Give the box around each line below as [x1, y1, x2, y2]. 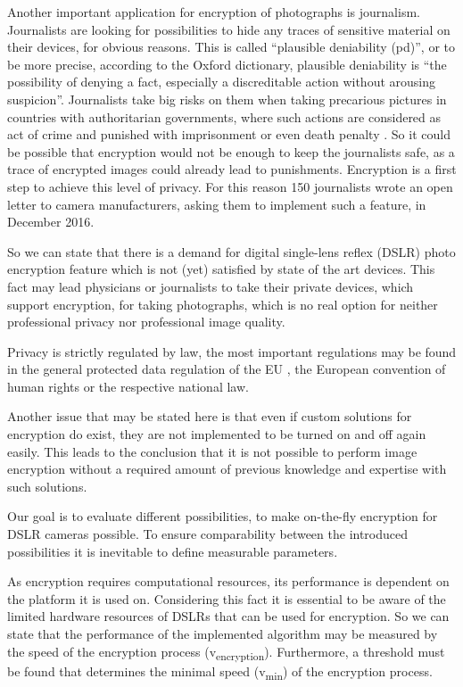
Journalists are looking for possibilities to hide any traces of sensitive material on [7, 20, 451, 38]
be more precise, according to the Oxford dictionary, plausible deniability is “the [7, 54, 447, 73]
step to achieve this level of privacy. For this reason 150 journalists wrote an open [7, 177, 453, 195]
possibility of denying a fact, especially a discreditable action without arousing [7, 72, 436, 91]
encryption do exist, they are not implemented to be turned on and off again [7, 425, 426, 443]
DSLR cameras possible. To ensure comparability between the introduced [7, 525, 409, 543]
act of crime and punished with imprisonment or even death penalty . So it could [7, 125, 451, 144]
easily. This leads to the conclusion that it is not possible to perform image [7, 442, 418, 460]
